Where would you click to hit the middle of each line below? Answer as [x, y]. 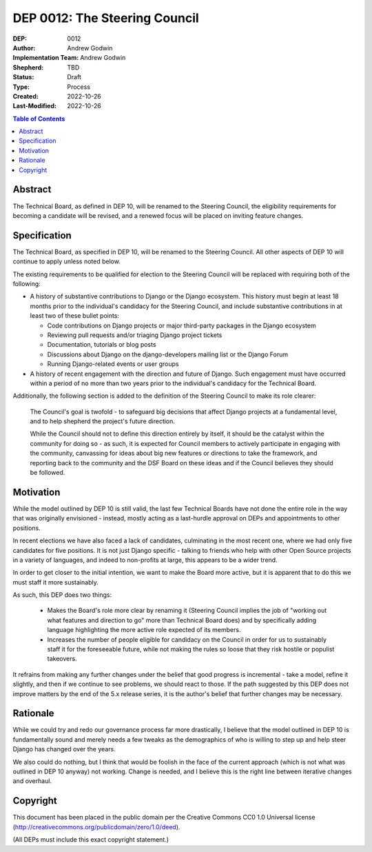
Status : [23, 77]
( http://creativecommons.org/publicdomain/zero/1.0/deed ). [96, 826]
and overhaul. [32, 781]
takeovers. [62, 659]
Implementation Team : [46, 58]
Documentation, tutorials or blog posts [102, 345]
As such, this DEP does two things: [62, 595]
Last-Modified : [34, 106]
